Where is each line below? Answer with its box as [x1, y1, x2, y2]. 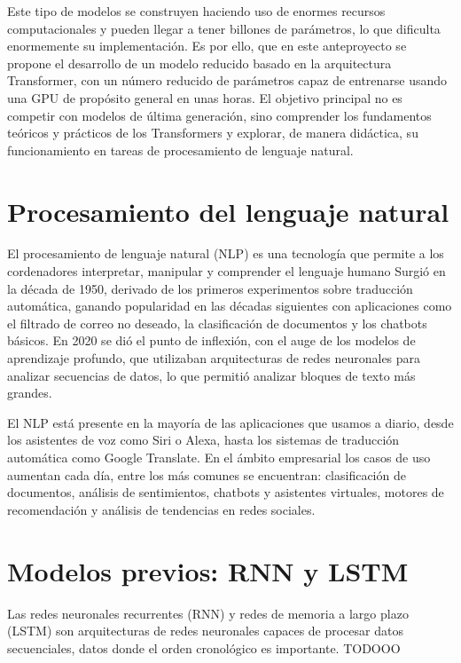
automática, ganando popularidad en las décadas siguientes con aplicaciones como [7, 296, 452, 315]
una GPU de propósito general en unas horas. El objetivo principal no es [7, 88, 402, 107]
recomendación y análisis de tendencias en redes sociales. [7, 500, 316, 518]
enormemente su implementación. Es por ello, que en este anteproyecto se [7, 36, 407, 55]
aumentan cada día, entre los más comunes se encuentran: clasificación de [7, 465, 406, 484]
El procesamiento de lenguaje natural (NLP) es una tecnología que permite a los [7, 244, 444, 263]
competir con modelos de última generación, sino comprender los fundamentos [7, 106, 432, 124]
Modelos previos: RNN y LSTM [7, 552, 409, 588]
